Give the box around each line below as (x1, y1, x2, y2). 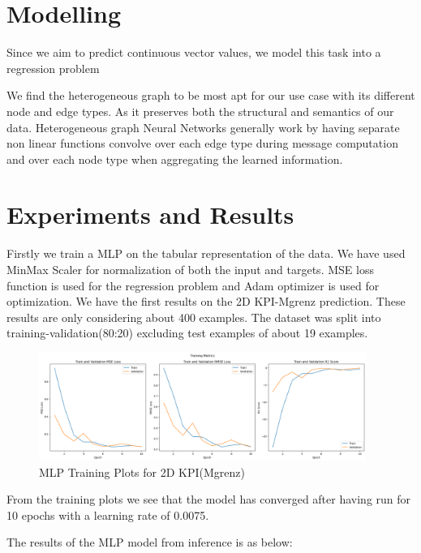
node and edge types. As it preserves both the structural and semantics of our (6, 102, 394, 119)
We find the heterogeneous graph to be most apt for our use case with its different (6, 87, 415, 104)
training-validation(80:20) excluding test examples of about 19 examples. (6, 324, 368, 341)
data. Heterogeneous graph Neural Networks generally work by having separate (6, 118, 400, 135)
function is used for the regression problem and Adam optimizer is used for (6, 276, 380, 294)
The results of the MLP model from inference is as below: (6, 534, 293, 551)
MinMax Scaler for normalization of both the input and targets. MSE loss (6, 261, 374, 277)
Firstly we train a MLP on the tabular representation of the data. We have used (6, 245, 406, 262)
